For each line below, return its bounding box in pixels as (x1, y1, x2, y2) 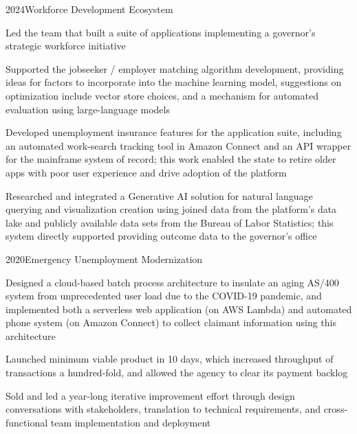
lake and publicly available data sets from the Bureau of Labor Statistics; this (6, 215, 334, 229)
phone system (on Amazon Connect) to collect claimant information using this (6, 315, 336, 330)
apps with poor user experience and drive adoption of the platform (6, 165, 287, 179)
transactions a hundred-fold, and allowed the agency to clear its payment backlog (6, 365, 348, 380)
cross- (323, 402, 348, 416)
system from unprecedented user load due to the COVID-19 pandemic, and (6, 288, 322, 303)
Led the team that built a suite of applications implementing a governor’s (6, 25, 316, 39)
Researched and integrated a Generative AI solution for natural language (6, 188, 313, 203)
